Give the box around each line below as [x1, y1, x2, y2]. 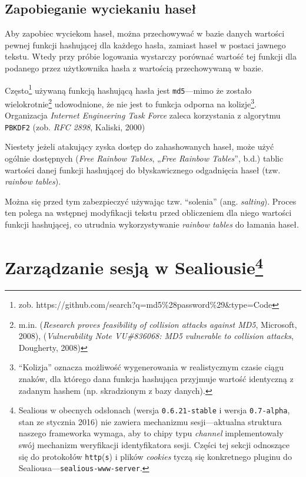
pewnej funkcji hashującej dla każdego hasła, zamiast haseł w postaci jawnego [5, 38, 286, 51]
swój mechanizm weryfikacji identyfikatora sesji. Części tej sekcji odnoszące [18, 439, 290, 450]
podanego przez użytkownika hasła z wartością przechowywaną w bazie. [5, 61, 264, 74]
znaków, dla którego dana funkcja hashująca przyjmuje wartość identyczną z [18, 372, 294, 384]
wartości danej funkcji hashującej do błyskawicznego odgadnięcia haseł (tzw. [5, 163, 281, 176]
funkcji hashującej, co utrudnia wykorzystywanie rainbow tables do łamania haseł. [5, 218, 299, 230]
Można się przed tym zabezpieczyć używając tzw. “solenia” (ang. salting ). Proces [5, 195, 297, 207]
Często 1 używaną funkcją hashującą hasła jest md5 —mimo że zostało [5, 82, 252, 96]
